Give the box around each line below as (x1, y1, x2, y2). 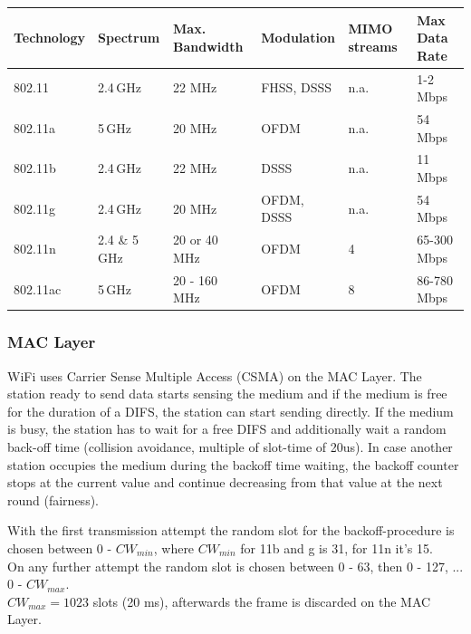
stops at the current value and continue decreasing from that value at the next (7, 473, 443, 492)
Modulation (261, 28, 335, 47)
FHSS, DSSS (261, 78, 332, 97)
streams (348, 36, 398, 55)
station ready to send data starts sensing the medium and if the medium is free (7, 384, 447, 403)
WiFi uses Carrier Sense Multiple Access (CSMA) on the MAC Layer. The (7, 366, 422, 385)
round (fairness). (7, 490, 99, 509)
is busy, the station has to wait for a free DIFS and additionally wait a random (7, 419, 447, 438)
